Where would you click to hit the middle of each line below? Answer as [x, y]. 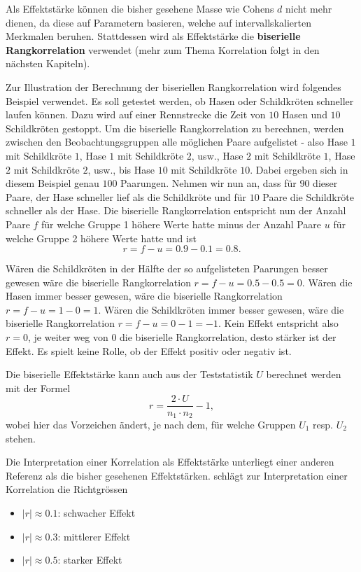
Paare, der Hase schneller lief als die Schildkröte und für [126, 196]
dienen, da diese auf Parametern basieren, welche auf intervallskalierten [158, 22]
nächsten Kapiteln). [48, 63]
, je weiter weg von [68, 337]
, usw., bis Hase [121, 169]
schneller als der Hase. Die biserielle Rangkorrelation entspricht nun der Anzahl [176, 210]
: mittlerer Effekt [94, 536]
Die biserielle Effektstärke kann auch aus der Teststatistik [129, 374]
